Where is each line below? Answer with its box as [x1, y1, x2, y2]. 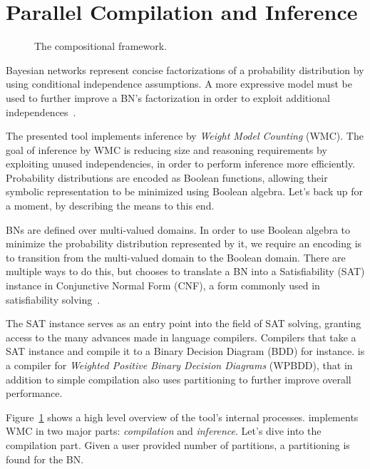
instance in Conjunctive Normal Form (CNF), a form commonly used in [6, 278, 320, 293]
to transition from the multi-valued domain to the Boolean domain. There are [6, 249, 346, 264]
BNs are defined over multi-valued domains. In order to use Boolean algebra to [6, 222, 351, 237]
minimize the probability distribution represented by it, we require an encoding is [6, 236, 362, 251]
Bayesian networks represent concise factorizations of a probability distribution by [6, 62, 364, 77]
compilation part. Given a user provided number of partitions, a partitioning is [6, 437, 350, 452]
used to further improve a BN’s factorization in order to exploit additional [6, 90, 330, 105]
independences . [6, 104, 76, 119]
